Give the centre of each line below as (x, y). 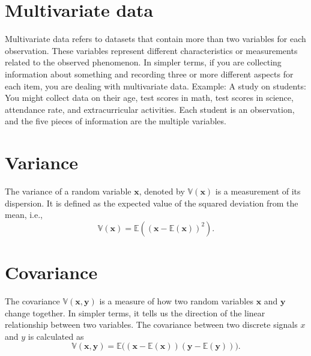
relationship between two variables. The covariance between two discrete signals (151, 324)
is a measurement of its (258, 191)
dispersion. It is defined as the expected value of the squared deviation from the (152, 203)
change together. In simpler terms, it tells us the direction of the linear (135, 312)
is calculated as (56, 336)
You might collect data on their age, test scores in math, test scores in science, (149, 98)
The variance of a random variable (68, 191)
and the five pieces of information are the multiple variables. (116, 121)
